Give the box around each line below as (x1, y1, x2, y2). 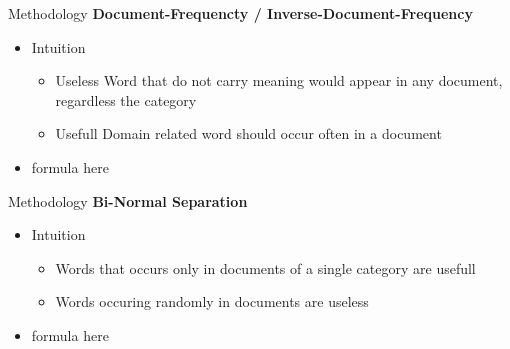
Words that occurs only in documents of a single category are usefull (55, 257, 476, 278)
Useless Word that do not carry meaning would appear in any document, (55, 70, 503, 91)
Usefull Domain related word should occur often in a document (55, 123, 442, 144)
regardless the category (55, 89, 197, 110)
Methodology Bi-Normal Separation (8, 190, 248, 211)
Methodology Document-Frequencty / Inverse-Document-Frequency (8, 3, 473, 23)
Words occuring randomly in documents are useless (55, 291, 369, 312)
